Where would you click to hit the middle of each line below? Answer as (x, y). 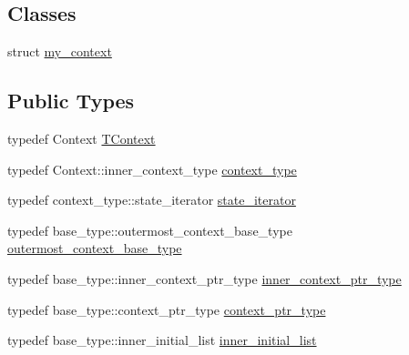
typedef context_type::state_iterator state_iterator (152, 200)
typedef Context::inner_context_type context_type (152, 169)
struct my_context (60, 51)
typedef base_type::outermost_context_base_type (150, 230)
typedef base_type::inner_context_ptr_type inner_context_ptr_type (204, 278)
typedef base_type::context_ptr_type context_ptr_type (167, 309)
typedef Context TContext (82, 138)
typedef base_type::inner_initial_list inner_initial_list (162, 340)
